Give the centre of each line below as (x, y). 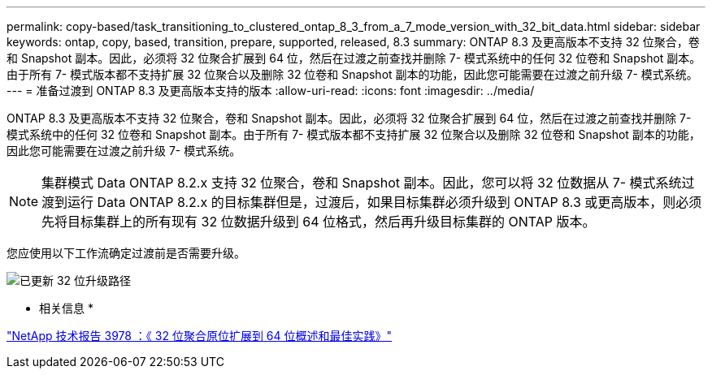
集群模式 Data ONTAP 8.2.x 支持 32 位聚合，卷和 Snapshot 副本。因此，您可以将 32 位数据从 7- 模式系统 (362, 183)
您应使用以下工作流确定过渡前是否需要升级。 (126, 253)
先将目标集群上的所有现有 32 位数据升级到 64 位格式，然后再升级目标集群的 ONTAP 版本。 (319, 222)
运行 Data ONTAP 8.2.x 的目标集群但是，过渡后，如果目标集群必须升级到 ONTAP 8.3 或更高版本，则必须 (385, 202)
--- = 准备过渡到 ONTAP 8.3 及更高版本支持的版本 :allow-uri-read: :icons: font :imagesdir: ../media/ (271, 91)
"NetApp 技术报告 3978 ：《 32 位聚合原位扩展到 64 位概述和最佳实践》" (200, 336)
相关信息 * (66, 308)
